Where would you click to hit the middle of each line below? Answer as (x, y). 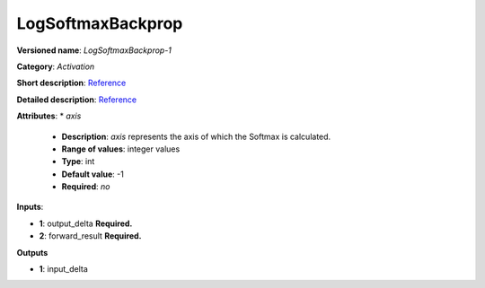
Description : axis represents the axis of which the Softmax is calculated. (196, 136)
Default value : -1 (93, 174)
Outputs (32, 252)
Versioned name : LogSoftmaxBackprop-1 (94, 50)
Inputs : (30, 207)
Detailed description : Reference (77, 100)
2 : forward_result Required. (91, 236)
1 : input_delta (64, 269)
